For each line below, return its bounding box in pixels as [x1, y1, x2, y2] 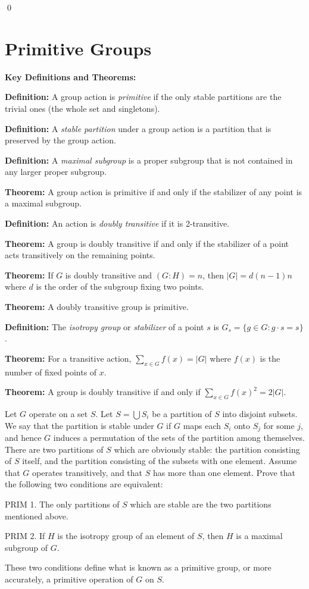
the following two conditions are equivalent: [5, 478, 163, 490]
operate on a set [29, 408, 88, 419]
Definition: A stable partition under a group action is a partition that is [5, 122, 271, 134]
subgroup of [5, 541, 48, 553]
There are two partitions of [5, 443, 104, 455]
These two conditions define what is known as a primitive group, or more [5, 561, 271, 574]
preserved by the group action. [5, 134, 116, 146]
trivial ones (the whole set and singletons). [5, 102, 160, 114]
